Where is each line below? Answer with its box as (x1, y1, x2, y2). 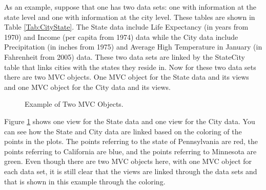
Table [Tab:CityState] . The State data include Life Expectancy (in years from (4, 21, 249, 32)
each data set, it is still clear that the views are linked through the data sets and (4, 165, 257, 176)
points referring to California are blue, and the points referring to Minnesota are (4, 146, 257, 156)
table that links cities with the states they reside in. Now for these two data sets (4, 61, 256, 72)
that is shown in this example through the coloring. (4, 176, 166, 186)
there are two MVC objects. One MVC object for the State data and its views (4, 72, 249, 82)
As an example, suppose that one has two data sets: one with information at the (4, 2, 257, 12)
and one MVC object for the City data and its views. (4, 81, 171, 92)
